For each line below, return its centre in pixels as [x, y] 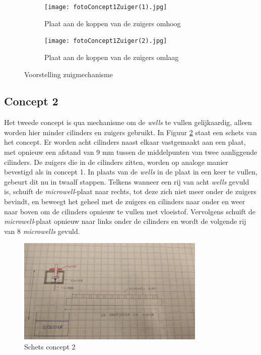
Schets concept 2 [50, 346]
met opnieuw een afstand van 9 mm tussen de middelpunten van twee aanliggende [131, 152]
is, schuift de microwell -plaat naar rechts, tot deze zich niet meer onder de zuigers [130, 191]
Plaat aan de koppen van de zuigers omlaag [112, 57]
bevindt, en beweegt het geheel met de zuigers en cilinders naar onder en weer [125, 201]
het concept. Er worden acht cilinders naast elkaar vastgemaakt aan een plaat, [125, 142]
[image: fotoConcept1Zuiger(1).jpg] [106, 7]
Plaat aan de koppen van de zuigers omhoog [113, 23]
